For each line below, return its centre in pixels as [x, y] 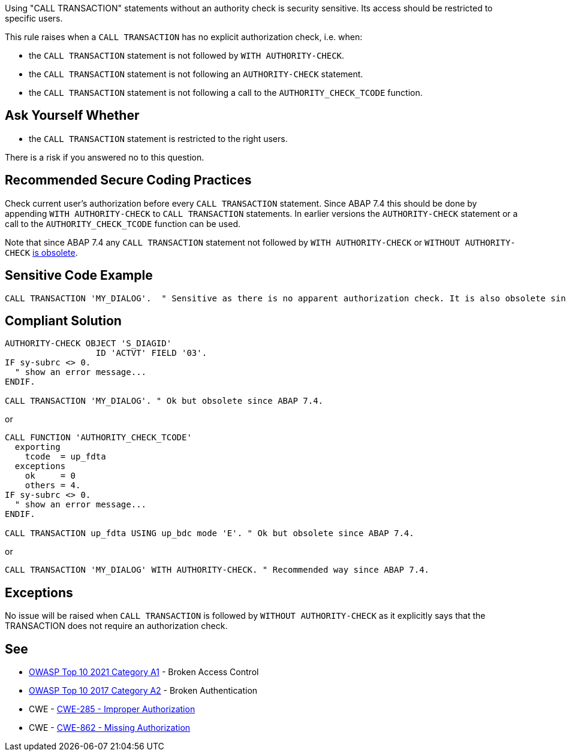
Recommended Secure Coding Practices [128, 180]
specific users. [34, 18]
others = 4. [53, 486]
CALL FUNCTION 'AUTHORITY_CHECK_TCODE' [98, 438]
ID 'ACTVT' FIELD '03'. [151, 353]
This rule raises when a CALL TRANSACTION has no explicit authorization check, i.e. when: [184, 37]
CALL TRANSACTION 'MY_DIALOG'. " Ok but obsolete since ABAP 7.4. [164, 401]
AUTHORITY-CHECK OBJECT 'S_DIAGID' [88, 344]
